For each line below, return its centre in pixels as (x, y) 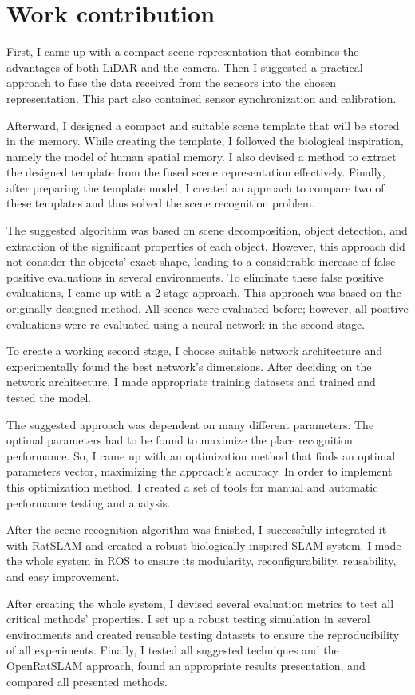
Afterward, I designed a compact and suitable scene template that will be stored (203, 125)
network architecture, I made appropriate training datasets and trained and (191, 382)
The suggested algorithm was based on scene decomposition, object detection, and (207, 230)
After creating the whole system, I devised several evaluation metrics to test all (200, 603)
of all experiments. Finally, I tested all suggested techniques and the (173, 650)
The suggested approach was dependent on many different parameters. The (190, 424)
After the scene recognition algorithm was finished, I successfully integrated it (197, 529)
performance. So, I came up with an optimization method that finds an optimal (201, 455)
